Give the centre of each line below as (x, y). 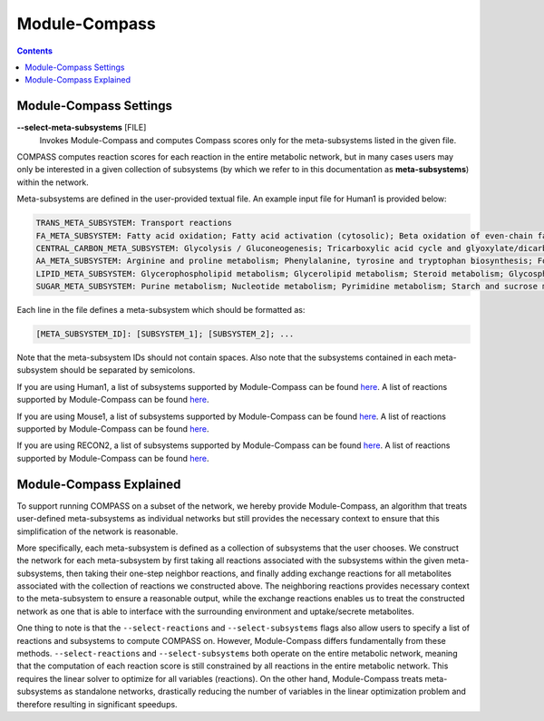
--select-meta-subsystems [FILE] (82, 128)
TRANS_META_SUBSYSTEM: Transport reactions (134, 223)
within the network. (53, 182)
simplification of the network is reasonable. (97, 531)
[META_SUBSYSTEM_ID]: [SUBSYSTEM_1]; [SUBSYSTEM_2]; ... (165, 334)
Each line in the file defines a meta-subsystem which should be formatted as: (161, 310)
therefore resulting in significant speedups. (97, 704)
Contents (35, 51)
